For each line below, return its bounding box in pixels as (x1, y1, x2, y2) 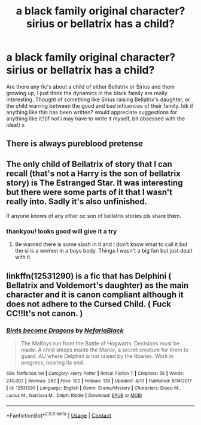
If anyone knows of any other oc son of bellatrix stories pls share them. (6, 212, 181, 220)
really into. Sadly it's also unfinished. (6, 196, 148, 207)
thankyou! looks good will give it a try (6, 227, 117, 236)
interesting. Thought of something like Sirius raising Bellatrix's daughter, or (6, 96, 190, 103)
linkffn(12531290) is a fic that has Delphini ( (6, 271, 172, 281)
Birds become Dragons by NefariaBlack (6, 326, 124, 335)
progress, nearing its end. (20, 359, 85, 366)
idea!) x (6, 121, 25, 128)
